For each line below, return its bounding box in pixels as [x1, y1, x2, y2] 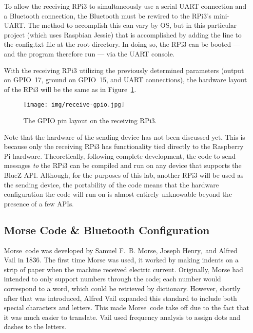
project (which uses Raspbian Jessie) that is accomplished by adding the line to [4, 29, 242, 39]
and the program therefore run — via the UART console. [4, 48, 175, 58]
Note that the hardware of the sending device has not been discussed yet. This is [4, 131, 245, 142]
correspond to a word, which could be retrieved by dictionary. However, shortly [4, 283, 241, 293]
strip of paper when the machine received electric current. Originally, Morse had [4, 264, 243, 274]
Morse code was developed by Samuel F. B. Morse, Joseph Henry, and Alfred [4, 245, 237, 255]
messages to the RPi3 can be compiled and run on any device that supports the [4, 160, 242, 170]
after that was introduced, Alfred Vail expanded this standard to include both [4, 293, 237, 303]
